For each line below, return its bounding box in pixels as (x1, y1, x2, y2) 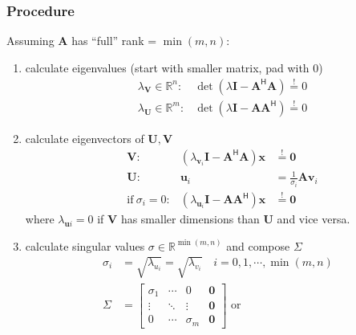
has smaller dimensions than (120, 210, 260, 227)
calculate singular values (25, 237, 145, 254)
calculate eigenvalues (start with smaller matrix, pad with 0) (25, 59, 323, 76)
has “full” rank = (71, 32, 157, 49)
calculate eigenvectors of (25, 129, 144, 146)
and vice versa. (277, 210, 350, 227)
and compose (226, 237, 290, 254)
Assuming (6, 32, 55, 49)
